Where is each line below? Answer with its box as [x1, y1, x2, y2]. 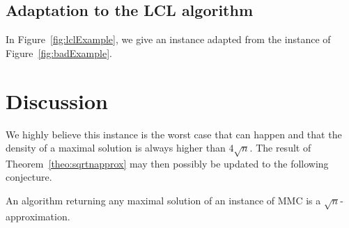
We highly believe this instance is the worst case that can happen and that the [6, 127, 342, 141]
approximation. [6, 209, 70, 223]
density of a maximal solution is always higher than [6, 140, 226, 155]
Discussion [6, 86, 108, 115]
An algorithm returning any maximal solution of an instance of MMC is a [6, 193, 321, 208]
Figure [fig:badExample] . [6, 45, 112, 60]
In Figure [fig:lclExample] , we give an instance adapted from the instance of [6, 32, 331, 47]
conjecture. [6, 170, 52, 184]
